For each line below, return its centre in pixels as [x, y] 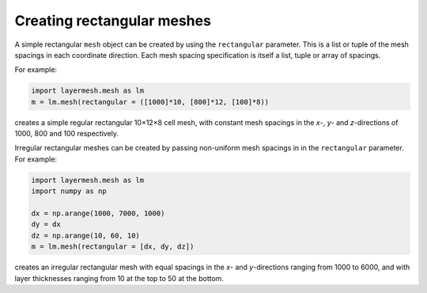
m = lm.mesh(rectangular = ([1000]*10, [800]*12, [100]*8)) [150, 102]
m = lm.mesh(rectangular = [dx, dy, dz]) [113, 247]
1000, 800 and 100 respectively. [66, 134]
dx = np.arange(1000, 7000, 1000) [98, 213]
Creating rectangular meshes [113, 21]
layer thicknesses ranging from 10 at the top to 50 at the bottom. [119, 278]
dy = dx [46, 225]
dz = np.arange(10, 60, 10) [85, 235]
